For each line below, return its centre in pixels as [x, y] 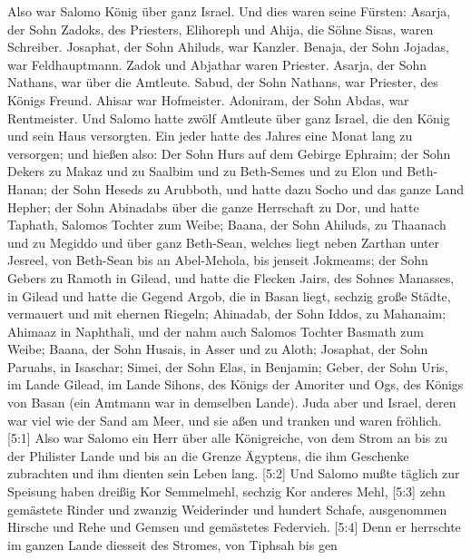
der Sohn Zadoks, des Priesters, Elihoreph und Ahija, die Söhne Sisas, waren [221, 29]
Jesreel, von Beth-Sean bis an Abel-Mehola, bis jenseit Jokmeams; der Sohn [218, 260]
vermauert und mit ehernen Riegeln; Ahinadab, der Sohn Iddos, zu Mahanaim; [227, 314]
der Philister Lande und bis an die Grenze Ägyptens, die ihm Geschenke [208, 455]
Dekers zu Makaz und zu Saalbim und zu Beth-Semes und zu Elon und [205, 171]
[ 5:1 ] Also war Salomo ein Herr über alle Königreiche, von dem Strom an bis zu [227, 438]
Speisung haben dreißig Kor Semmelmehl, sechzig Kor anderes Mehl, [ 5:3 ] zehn [226, 491]
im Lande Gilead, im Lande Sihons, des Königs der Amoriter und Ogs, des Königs [235, 384]
